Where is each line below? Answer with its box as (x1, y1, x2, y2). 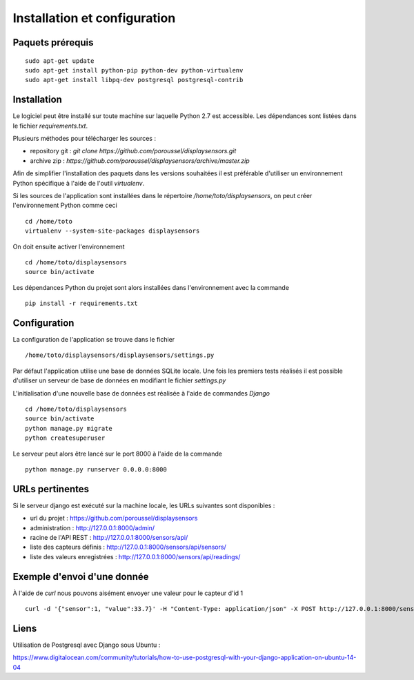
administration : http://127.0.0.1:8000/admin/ (30, 523, 155, 532)
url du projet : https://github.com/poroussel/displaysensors (30, 514, 198, 523)
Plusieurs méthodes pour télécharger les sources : (12, 135, 157, 143)
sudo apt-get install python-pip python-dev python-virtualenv (25, 66, 244, 74)
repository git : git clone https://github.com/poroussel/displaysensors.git (30, 147, 237, 155)
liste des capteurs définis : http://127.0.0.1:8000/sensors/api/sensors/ (30, 543, 227, 552)
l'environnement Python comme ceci (12, 201, 117, 210)
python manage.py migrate (25, 425, 113, 432)
